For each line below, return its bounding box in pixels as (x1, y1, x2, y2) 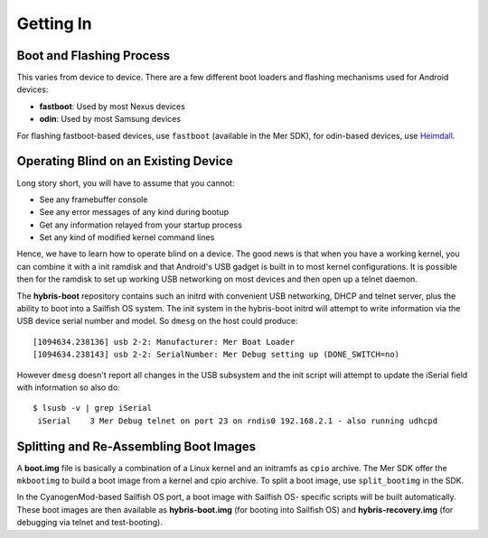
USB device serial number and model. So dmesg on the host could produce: (16, 316, 298, 327)
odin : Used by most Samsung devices (39, 114, 181, 125)
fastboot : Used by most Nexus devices (39, 100, 185, 112)
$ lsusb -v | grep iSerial (33, 403, 153, 413)
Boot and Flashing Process (16, 48, 171, 63)
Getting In (16, 14, 92, 33)
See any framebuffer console (39, 194, 148, 205)
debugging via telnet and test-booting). (16, 517, 163, 528)
